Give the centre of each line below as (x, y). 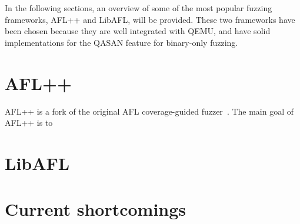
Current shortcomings (96, 209)
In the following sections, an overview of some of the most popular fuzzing (139, 8)
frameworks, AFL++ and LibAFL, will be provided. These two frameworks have (150, 19)
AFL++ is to (29, 123)
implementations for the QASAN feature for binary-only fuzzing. (121, 42)
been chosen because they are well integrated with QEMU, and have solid (138, 31)
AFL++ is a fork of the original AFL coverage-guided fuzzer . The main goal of (149, 111)
